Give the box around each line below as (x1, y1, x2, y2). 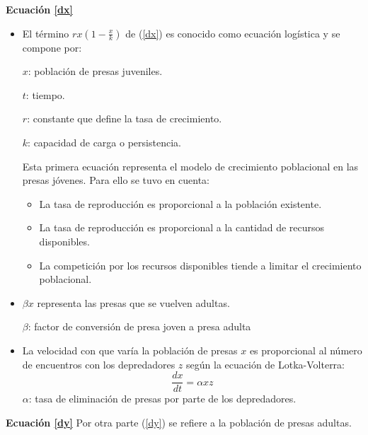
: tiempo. (25, 87, 65, 102)
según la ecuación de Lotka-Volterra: (186, 356, 345, 371)
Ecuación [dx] (6, 2, 73, 16)
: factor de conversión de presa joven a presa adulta (28, 319, 251, 334)
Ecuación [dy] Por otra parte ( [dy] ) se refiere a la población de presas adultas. (6, 414, 352, 429)
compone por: (22, 40, 82, 54)
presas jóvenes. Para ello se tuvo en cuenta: (22, 173, 210, 187)
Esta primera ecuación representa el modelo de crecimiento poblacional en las (22, 158, 359, 173)
